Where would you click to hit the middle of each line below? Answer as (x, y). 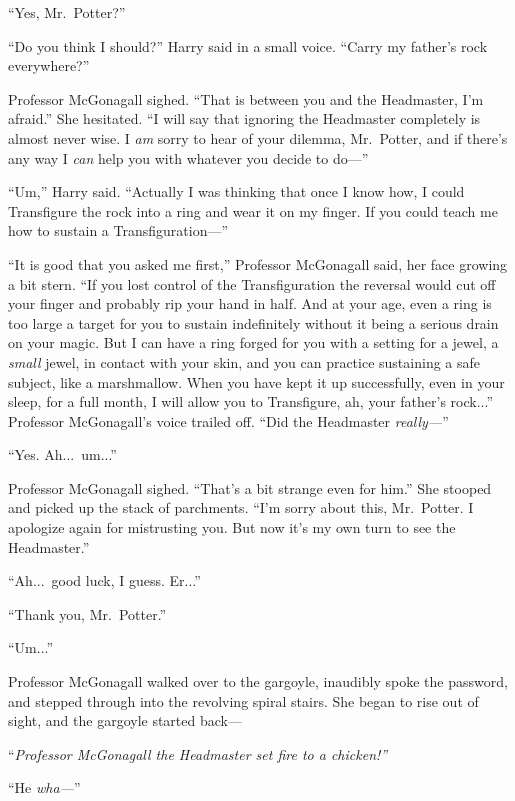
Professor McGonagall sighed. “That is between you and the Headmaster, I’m (246, 98)
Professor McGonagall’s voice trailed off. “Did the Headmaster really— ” (228, 420)
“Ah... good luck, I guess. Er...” (104, 580)
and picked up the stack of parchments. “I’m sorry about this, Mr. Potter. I (241, 507)
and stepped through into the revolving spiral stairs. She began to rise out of (243, 700)
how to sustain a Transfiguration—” (118, 230)
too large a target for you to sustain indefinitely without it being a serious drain (253, 322)
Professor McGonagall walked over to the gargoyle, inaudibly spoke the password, (258, 681)
